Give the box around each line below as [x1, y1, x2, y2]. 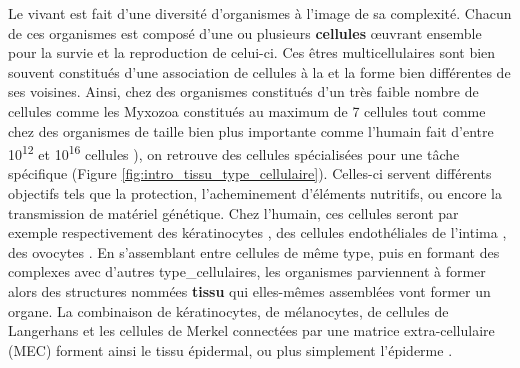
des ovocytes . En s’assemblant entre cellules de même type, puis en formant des [8, 241, 500, 262]
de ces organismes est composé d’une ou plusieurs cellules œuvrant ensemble [8, 22, 482, 43]
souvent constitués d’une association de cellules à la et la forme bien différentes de [8, 61, 511, 82]
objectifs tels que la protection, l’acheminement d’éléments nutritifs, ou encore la [8, 183, 502, 203]
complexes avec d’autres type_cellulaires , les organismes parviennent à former [8, 261, 486, 282]
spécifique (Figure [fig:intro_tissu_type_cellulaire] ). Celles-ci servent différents [8, 163, 492, 184]
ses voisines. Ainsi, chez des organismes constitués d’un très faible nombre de [8, 81, 479, 102]
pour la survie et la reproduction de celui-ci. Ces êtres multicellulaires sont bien [8, 42, 496, 63]
